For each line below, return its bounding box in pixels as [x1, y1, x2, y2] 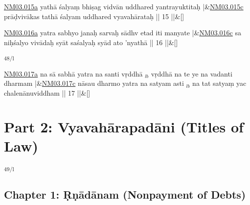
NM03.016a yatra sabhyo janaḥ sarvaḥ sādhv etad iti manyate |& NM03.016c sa [4, 27, 241, 38]
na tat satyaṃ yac [192, 78, 247, 88]
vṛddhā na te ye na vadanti [151, 68, 232, 78]
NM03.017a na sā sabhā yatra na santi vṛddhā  [4, 68, 145, 78]
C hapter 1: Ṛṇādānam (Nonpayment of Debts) [4, 186, 246, 202]
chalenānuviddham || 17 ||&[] [4, 87, 91, 98]
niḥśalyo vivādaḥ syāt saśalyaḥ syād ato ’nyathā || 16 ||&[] [4, 37, 178, 47]
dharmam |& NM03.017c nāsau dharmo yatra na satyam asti [4, 78, 184, 88]
